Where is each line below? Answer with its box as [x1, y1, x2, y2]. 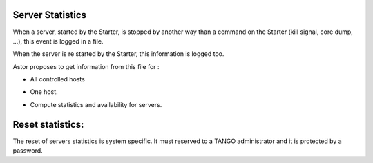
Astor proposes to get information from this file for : [12, 62, 160, 70]
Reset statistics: [12, 118, 84, 131]
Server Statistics [12, 9, 86, 21]
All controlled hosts [30, 75, 86, 84]
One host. [30, 88, 58, 96]
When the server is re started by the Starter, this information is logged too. [12, 50, 224, 58]
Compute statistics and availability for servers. [30, 100, 162, 108]
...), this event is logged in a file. [12, 37, 104, 45]
